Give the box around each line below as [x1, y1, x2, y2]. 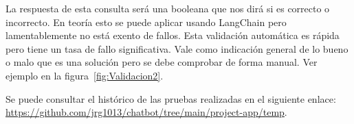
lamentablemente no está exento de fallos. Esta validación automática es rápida [5, 28, 340, 42]
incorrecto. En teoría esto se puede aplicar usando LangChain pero [5, 14, 287, 29]
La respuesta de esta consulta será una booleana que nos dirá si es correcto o [5, 1, 330, 15]
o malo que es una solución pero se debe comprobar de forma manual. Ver [5, 55, 318, 69]
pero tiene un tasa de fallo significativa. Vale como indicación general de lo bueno [5, 41, 349, 55]
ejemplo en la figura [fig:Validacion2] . [5, 68, 164, 82]
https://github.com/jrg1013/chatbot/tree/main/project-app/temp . [5, 105, 287, 119]
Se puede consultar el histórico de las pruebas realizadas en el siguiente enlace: [5, 91, 336, 106]
